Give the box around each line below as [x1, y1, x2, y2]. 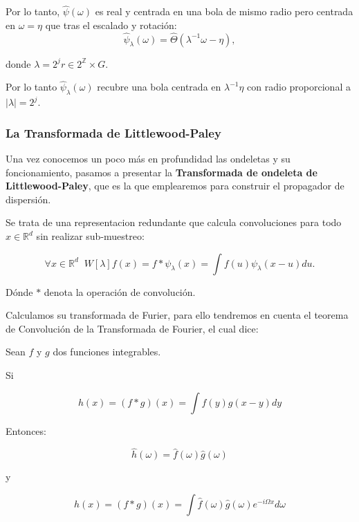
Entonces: [6, 423, 46, 438]
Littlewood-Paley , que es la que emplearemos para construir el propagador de [6, 178, 344, 193]
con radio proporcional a [247, 80, 351, 94]
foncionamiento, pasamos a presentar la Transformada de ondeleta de [6, 165, 317, 179]
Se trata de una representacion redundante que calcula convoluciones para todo [6, 215, 342, 230]
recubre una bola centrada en [97, 80, 221, 94]
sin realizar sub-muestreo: [36, 229, 145, 243]
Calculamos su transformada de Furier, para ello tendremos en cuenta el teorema [6, 308, 349, 322]
